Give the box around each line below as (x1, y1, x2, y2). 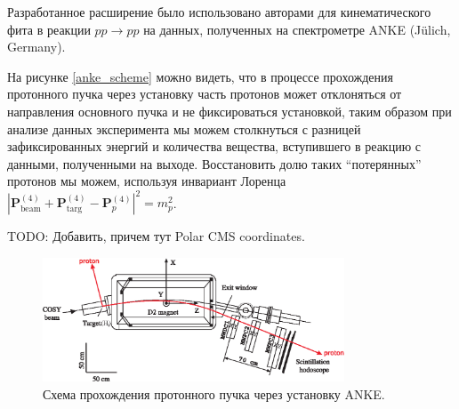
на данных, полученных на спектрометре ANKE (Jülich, (143, 20, 451, 38)
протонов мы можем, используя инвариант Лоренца (7, 172, 286, 190)
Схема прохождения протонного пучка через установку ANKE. (43, 385, 385, 404)
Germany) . (7, 37, 66, 56)
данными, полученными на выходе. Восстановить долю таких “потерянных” (7, 154, 422, 172)
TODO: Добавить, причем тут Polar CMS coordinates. (7, 227, 305, 245)
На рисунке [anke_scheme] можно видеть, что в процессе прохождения (7, 67, 393, 85)
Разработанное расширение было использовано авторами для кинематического (7, 3, 431, 20)
